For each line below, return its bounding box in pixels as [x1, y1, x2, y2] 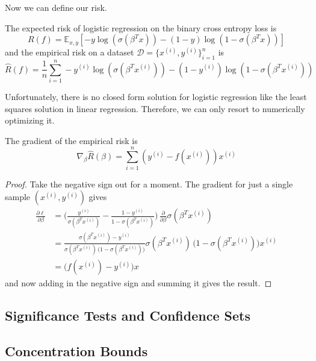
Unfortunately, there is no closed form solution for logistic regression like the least [5, 90, 307, 103]
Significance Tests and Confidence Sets [5, 306, 250, 325]
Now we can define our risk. [5, 1, 107, 13]
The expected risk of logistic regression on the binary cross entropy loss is [5, 21, 277, 34]
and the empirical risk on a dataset [5, 46, 134, 58]
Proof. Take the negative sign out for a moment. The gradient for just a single [5, 177, 293, 190]
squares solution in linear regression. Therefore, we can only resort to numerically [5, 102, 305, 115]
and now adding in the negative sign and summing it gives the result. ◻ [5, 277, 272, 289]
